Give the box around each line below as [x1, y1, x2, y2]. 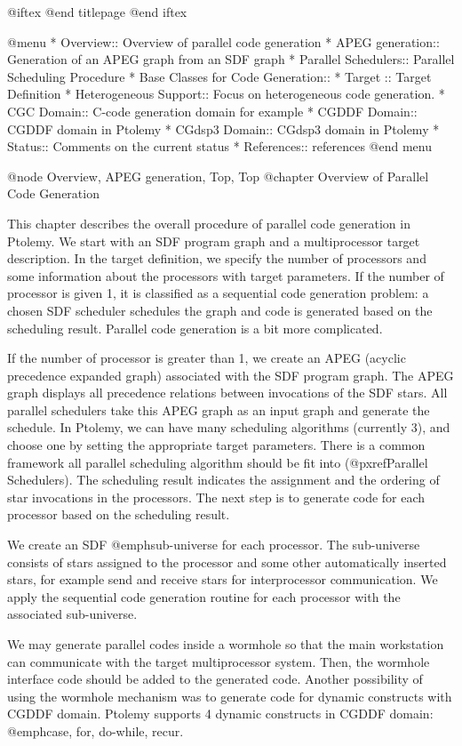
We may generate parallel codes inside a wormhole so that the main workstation [7, 635, 444, 653]
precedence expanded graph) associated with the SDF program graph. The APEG [7, 365, 454, 384]
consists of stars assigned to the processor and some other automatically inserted [7, 552, 447, 571]
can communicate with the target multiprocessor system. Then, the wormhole [7, 652, 430, 670]
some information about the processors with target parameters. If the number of [7, 266, 444, 285]
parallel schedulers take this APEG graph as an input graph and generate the [7, 400, 430, 419]
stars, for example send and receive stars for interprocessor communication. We [7, 570, 438, 589]
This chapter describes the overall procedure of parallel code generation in [7, 213, 410, 232]
